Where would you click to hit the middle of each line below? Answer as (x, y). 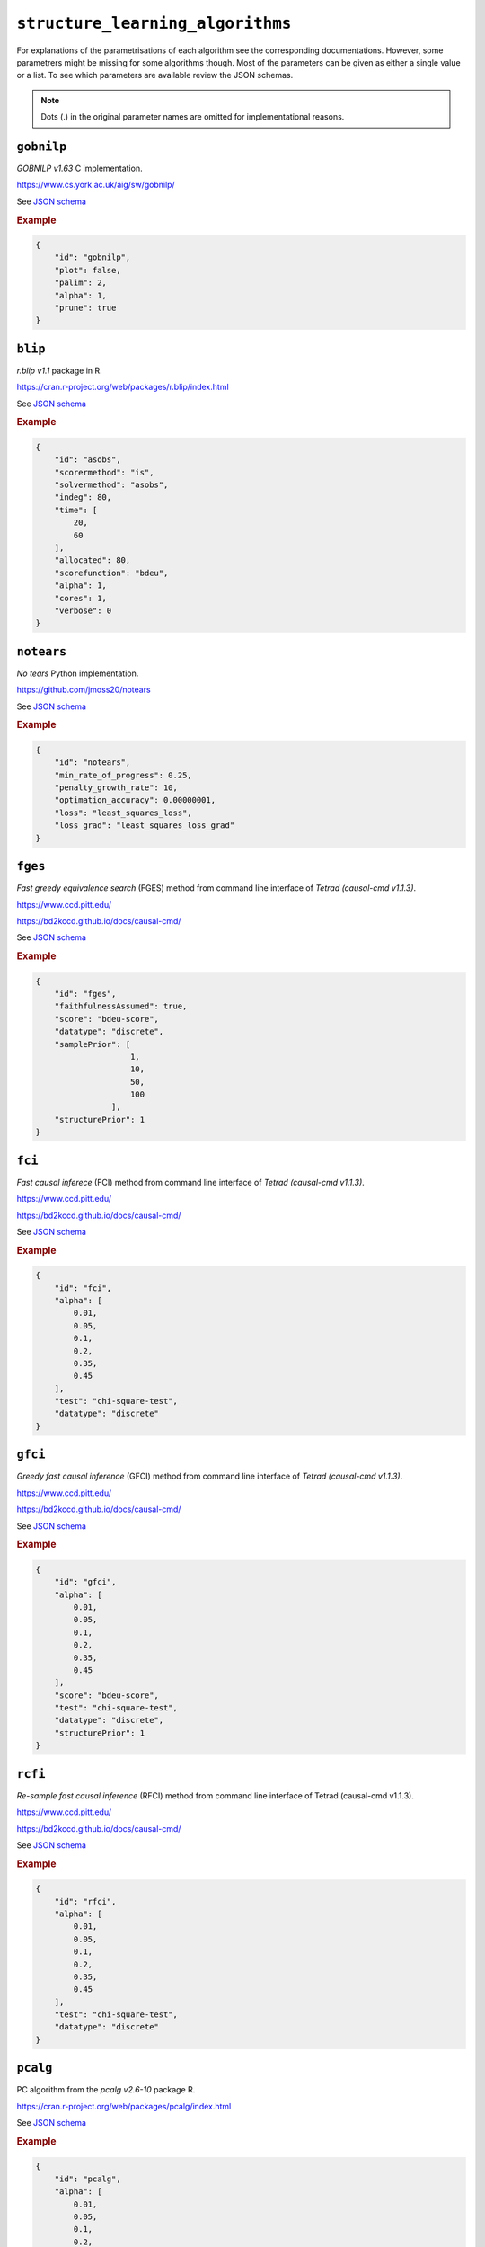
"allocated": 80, (93, 560)
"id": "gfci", (85, 1582)
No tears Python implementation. (78, 673)
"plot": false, (88, 270)
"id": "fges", (85, 994)
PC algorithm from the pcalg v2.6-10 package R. (106, 2090)
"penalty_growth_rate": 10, (116, 788)
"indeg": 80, (83, 497)
